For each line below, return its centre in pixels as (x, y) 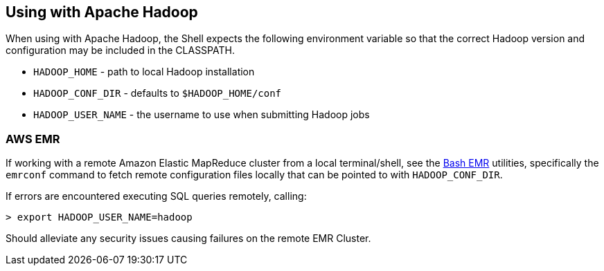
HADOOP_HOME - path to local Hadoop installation (144, 72)
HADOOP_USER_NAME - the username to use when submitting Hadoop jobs (202, 115)
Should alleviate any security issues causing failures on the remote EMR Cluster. (188, 239)
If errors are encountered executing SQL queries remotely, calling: (156, 196)
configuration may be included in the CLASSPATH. (120, 50)
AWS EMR (33, 139)
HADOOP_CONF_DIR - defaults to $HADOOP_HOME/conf (158, 93)
